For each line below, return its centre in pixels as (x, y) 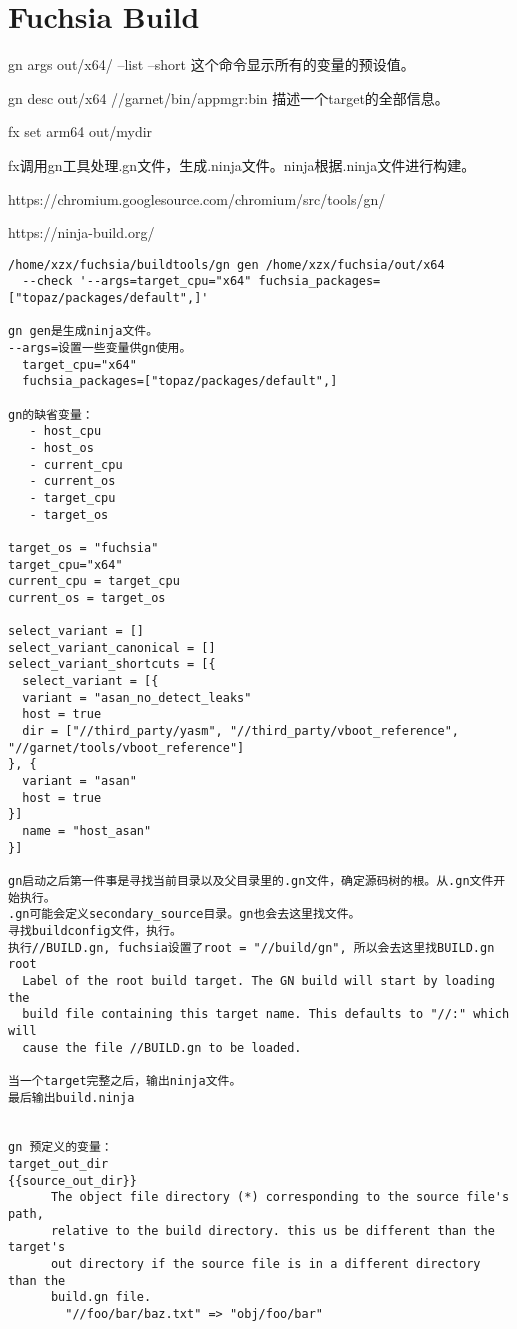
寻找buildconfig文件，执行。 (95, 930)
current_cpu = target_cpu (94, 581)
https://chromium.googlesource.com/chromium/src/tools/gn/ (197, 198)
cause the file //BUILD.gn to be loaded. (162, 1047)
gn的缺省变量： (51, 414)
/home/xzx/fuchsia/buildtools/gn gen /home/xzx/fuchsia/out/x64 (226, 264)
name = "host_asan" (87, 831)
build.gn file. (101, 1297)
